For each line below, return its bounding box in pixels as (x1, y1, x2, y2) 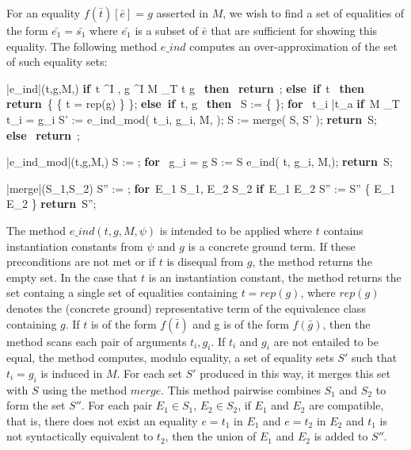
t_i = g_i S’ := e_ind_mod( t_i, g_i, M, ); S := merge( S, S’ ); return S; (6, 110, 378, 127)
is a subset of (135, 22, 199, 38)
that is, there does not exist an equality (6, 412, 198, 429)
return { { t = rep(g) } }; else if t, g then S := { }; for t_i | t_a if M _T (6, 95, 400, 112)
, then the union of (165, 428, 257, 444)
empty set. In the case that (6, 268, 138, 285)
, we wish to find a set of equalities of (223, 5, 405, 21)
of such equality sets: (6, 53, 108, 70)
